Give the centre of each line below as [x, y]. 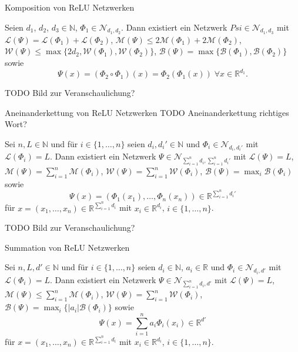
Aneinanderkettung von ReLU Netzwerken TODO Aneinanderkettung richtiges [147, 112]
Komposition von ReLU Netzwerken [70, 7]
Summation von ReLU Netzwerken [67, 247]
